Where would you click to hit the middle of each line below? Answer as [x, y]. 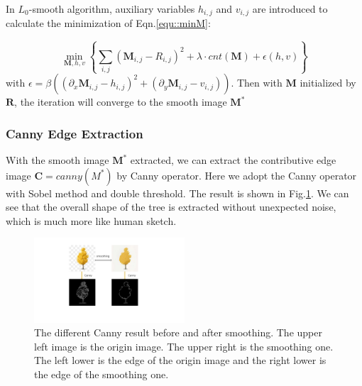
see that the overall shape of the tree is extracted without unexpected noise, [171, 207]
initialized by [328, 83]
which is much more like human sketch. [91, 220]
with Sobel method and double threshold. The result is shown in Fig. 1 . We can [177, 193]
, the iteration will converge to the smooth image [121, 102]
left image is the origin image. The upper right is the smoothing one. [184, 346]
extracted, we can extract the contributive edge [233, 160]
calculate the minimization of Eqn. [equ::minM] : [108, 23]
